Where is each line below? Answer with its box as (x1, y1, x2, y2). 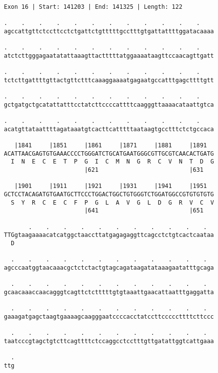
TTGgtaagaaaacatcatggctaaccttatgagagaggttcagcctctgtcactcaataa (4, 232, 214, 239)
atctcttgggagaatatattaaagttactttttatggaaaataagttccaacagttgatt (4, 52, 214, 59)
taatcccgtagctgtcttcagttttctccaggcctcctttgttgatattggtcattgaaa (4, 337, 214, 345)
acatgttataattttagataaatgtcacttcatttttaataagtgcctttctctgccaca (4, 125, 214, 133)
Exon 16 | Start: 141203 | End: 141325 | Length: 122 (4, 3, 183, 10)
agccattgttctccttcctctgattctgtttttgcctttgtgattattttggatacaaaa (4, 27, 214, 35)
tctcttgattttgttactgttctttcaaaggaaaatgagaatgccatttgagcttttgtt (4, 76, 214, 84)
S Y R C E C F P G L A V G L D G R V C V (11, 199, 214, 206)
